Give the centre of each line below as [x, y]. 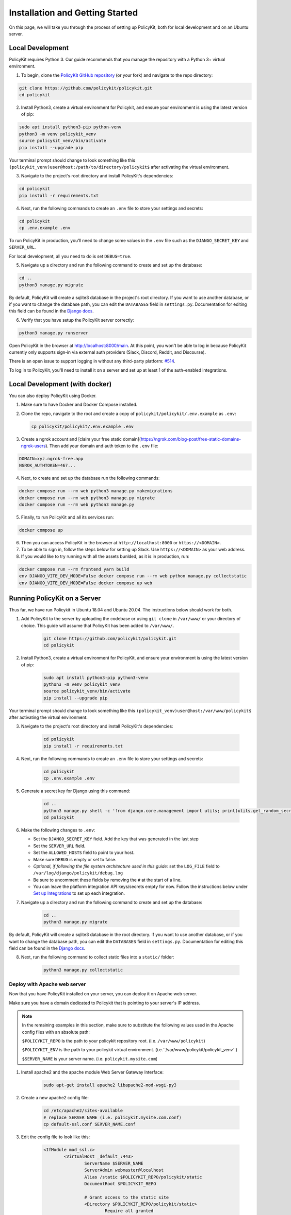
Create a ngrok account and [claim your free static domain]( [81, 439]
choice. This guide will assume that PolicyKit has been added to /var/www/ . [97, 625]
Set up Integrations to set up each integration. [79, 893]
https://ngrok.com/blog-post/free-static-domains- [191, 439]
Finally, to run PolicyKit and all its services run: [67, 517]
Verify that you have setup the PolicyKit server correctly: [78, 320]
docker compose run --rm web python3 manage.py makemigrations [96, 491]
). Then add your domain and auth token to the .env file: [102, 446]
